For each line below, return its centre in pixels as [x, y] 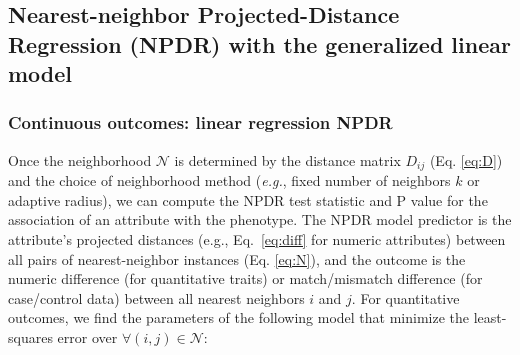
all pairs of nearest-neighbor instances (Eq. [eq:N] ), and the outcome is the [237, 258]
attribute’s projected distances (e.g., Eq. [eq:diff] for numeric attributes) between [257, 239]
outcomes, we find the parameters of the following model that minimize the [239, 317]
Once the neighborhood [80, 159]
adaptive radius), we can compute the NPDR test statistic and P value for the [248, 199]
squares [30, 336]
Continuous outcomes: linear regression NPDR [200, 122]
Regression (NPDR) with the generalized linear [259, 43]
